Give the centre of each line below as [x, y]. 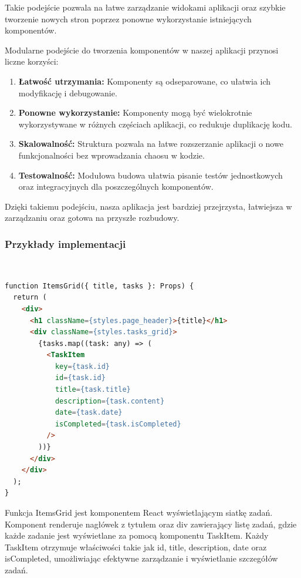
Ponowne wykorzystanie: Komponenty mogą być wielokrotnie [135, 112]
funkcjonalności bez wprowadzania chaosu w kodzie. [111, 155]
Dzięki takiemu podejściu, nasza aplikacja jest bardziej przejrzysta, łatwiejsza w [148, 206]
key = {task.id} [82, 366]
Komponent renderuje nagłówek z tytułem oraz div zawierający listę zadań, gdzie [151, 524]
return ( [30, 298]
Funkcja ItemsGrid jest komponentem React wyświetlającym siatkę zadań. [139, 512]
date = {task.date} [89, 413]
